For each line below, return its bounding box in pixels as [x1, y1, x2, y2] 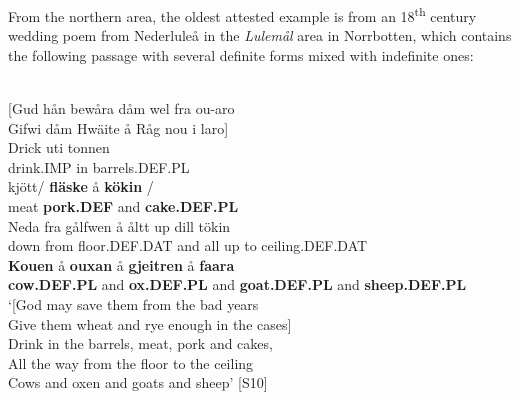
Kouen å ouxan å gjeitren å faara [8, 254, 235, 275]
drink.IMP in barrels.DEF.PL [8, 156, 190, 177]
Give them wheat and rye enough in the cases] [8, 313, 292, 334]
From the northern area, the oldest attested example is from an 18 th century [8, 3, 477, 26]
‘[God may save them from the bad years [8, 293, 259, 314]
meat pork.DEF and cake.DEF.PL [8, 196, 239, 216]
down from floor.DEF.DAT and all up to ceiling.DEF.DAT [8, 235, 368, 256]
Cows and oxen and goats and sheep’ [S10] [8, 372, 268, 393]
